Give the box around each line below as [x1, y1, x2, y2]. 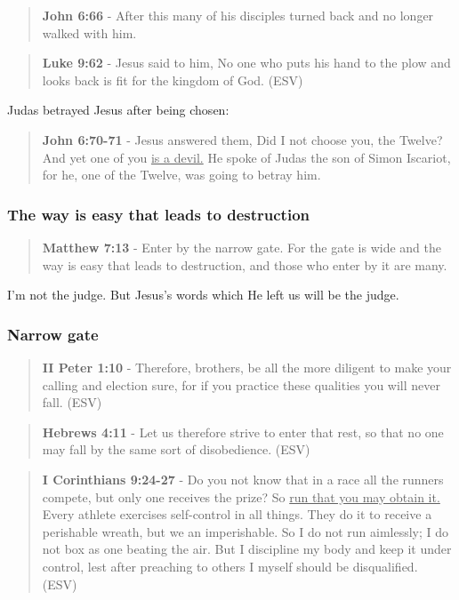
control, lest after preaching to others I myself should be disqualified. [42, 556, 418, 575]
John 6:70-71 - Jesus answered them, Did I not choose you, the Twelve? [42, 130, 443, 148]
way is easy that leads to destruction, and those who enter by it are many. [42, 255, 447, 274]
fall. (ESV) [42, 393, 102, 412]
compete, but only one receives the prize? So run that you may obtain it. [42, 487, 440, 506]
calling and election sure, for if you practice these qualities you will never [42, 375, 441, 394]
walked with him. [42, 23, 137, 42]
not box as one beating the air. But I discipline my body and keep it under [42, 540, 452, 558]
